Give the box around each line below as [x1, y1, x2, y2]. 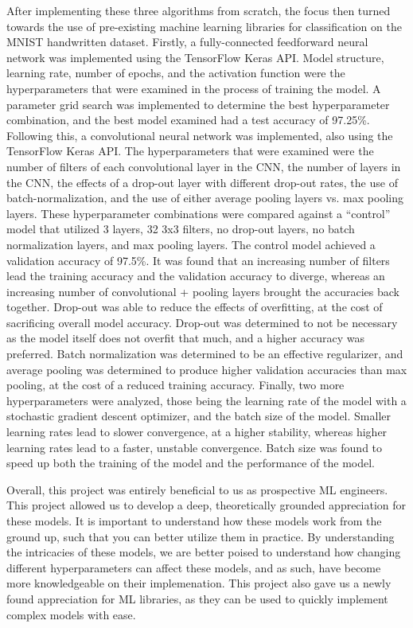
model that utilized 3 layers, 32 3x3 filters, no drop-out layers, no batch [6, 220, 355, 237]
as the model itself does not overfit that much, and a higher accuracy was [6, 330, 364, 346]
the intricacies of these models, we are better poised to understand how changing [6, 544, 401, 560]
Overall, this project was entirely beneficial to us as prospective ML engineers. [6, 481, 388, 497]
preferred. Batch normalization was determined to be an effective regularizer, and [6, 345, 403, 362]
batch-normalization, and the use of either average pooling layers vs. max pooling [6, 189, 403, 206]
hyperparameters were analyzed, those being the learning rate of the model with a [6, 392, 407, 408]
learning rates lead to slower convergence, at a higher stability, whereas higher [6, 423, 388, 440]
